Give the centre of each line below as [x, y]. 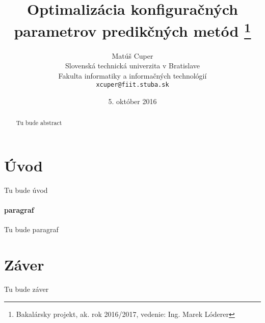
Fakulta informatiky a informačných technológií [132, 75]
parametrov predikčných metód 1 [132, 30]
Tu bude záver [26, 289]
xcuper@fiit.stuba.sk [132, 85]
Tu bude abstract [39, 123]
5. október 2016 [132, 101]
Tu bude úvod [26, 190]
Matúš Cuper [132, 55]
